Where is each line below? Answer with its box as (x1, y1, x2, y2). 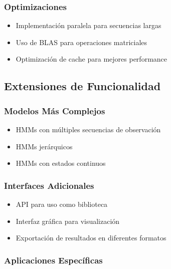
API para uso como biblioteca (16, 199, 108, 209)
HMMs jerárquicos (16, 141, 73, 151)
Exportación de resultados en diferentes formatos (16, 232, 166, 243)
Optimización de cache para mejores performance (16, 54, 167, 64)
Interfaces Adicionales (4, 179, 94, 191)
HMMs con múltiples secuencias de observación (16, 124, 161, 134)
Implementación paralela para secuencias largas (16, 20, 161, 31)
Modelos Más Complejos (4, 104, 105, 117)
